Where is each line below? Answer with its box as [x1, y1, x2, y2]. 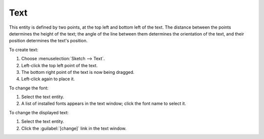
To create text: [9, 47, 39, 52]
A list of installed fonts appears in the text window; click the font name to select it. [21, 101, 186, 106]
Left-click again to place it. [21, 76, 75, 82]
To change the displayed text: [9, 109, 69, 115]
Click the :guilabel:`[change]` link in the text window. [21, 125, 127, 131]
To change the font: [9, 85, 49, 91]
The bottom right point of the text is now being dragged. [21, 69, 134, 75]
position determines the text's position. [9, 38, 88, 44]
